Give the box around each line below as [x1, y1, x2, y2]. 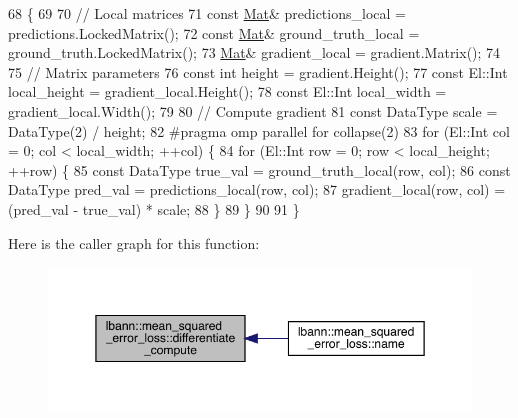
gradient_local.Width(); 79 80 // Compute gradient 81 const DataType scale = [8, 100, 498, 121]
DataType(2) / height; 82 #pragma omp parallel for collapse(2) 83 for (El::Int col [8, 120, 510, 141]
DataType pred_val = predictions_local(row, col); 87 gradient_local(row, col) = [8, 179, 506, 200]
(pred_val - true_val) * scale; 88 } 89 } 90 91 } [8, 198, 300, 219]
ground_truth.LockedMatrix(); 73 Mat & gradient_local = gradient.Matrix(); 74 [8, 42, 501, 63]
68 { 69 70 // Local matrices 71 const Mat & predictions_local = [8, 3, 406, 23]
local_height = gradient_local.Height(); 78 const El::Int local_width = [8, 81, 447, 102]
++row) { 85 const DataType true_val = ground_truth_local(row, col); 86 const [8, 159, 511, 180]
